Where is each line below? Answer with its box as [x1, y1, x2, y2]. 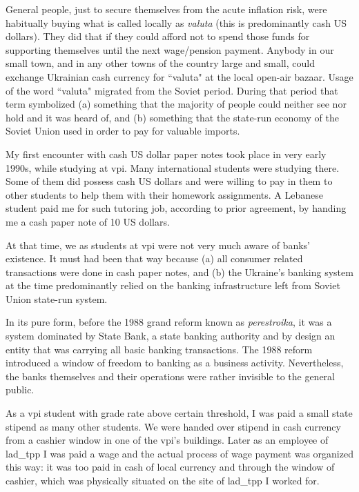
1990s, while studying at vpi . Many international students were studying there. [6, 160, 340, 175]
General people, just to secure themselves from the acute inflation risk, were [6, 2, 327, 16]
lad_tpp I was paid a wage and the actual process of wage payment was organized [6, 446, 353, 460]
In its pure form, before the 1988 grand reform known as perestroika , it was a [6, 315, 332, 329]
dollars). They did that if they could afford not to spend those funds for [6, 29, 310, 43]
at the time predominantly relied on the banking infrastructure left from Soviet [6, 278, 340, 293]
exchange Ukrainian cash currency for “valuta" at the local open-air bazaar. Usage [6, 69, 353, 83]
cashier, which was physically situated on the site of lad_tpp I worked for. [6, 473, 320, 487]
